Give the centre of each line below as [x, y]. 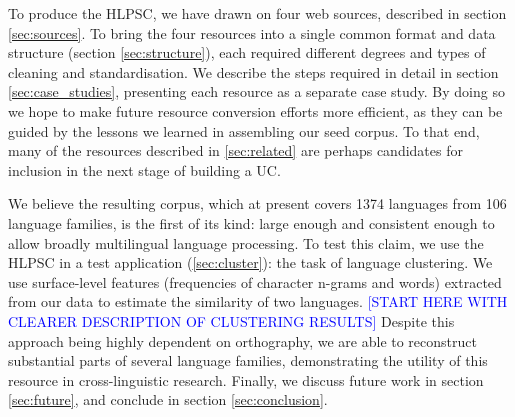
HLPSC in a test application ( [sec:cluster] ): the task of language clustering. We [250, 262]
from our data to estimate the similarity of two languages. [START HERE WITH [258, 301]
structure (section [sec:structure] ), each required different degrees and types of [247, 52]
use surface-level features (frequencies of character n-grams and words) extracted [255, 281]
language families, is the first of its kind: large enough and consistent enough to [251, 222]
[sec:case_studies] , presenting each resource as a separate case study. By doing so [256, 91]
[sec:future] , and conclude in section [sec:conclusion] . [168, 399]
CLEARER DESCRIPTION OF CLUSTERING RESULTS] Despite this [231, 320]
